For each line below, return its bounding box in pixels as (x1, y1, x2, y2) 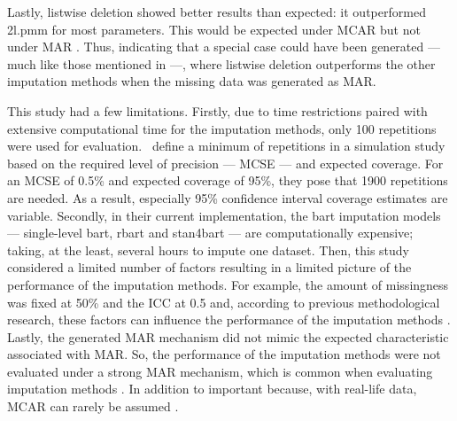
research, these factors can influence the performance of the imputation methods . (7, 310, 451, 329)
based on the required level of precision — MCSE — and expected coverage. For (7, 153, 444, 172)
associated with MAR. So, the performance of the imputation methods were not (7, 345, 441, 363)
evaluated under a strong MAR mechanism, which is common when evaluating (7, 362, 433, 380)
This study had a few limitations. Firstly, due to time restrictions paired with (7, 101, 428, 120)
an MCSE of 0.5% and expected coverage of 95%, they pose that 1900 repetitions (7, 171, 448, 190)
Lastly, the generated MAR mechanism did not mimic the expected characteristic (7, 327, 449, 346)
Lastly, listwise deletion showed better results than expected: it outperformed (7, 3, 426, 20)
